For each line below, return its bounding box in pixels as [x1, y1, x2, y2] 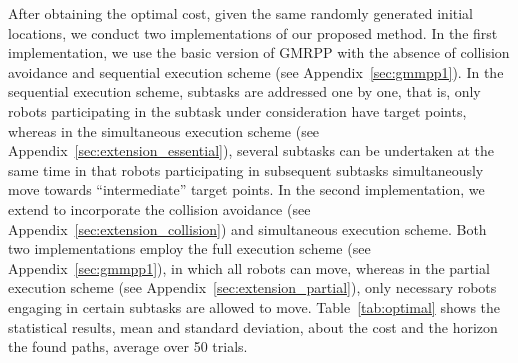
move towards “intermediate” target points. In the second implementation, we [8, 179, 485, 200]
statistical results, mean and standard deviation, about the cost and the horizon [8, 316, 498, 337]
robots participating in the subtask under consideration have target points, [8, 100, 467, 121]
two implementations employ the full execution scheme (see [8, 238, 371, 259]
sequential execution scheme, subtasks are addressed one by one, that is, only [8, 81, 481, 102]
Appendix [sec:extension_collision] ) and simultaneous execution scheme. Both [8, 218, 487, 239]
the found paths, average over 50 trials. [8, 336, 248, 357]
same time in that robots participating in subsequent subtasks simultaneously [8, 159, 484, 180]
